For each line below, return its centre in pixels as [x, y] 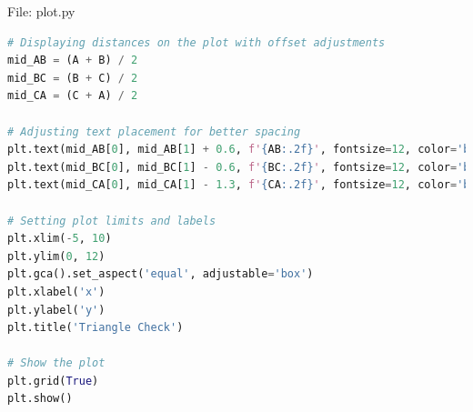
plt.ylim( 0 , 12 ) [56, 256]
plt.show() [40, 399]
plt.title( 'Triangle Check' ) [96, 328]
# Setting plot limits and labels [112, 221]
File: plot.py [41, 11]
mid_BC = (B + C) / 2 [73, 78]
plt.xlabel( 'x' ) [56, 291]
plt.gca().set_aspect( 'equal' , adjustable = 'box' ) [161, 274]
